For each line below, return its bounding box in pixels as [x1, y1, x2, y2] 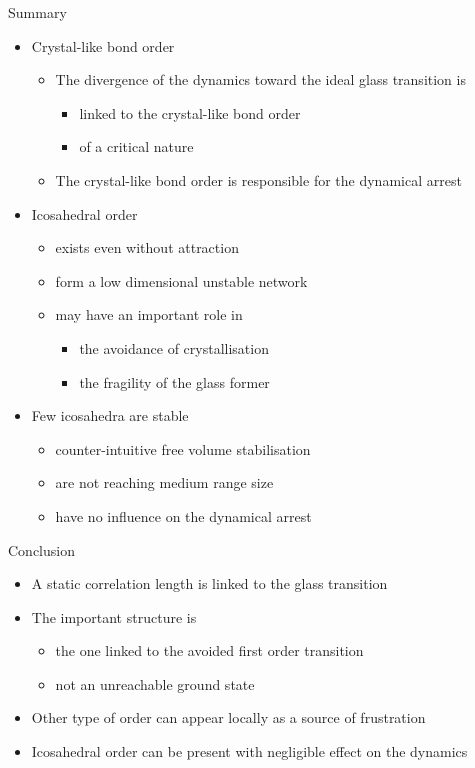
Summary [8, 2, 67, 22]
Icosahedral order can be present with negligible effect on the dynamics [31, 741, 468, 762]
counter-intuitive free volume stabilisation [55, 438, 311, 459]
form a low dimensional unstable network [55, 270, 308, 291]
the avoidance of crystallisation [79, 337, 269, 358]
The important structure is [31, 606, 197, 627]
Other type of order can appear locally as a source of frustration [31, 707, 426, 728]
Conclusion [8, 539, 75, 560]
